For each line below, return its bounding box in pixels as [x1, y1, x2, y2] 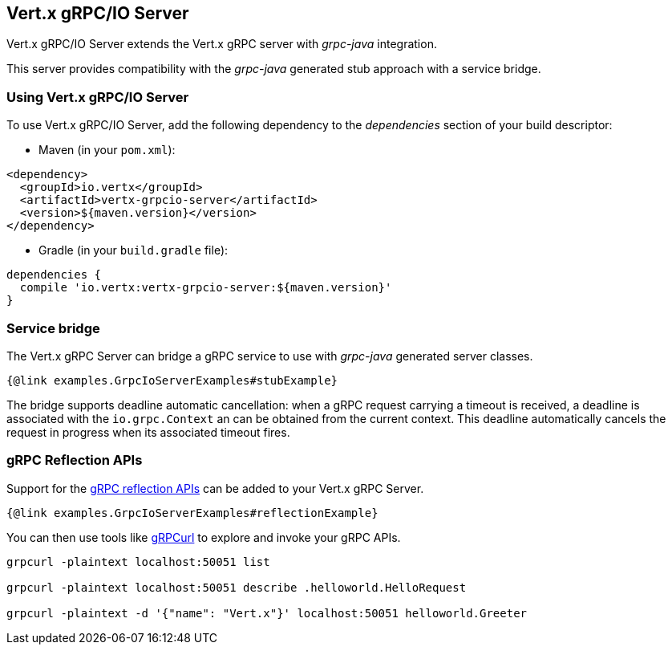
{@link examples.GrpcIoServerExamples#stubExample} [6, 373, 338, 387]
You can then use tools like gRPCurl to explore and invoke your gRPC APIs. [6, 530, 401, 544]
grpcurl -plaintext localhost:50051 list [6, 555, 270, 568]
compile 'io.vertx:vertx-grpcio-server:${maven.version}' [19, 281, 392, 295]
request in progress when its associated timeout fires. [6, 425, 290, 439]
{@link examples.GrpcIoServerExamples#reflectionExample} [6, 506, 379, 519]
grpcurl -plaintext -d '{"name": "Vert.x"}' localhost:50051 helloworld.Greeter [6, 606, 528, 620]
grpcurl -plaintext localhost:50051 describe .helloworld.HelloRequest [6, 580, 467, 594]
